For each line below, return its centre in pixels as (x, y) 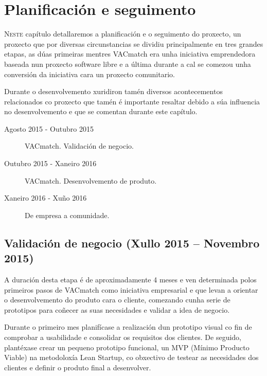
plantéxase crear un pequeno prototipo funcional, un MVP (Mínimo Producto (127, 347)
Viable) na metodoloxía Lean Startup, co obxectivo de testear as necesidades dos (131, 357)
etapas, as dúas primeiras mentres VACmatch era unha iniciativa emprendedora (130, 54)
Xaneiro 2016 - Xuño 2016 (46, 198)
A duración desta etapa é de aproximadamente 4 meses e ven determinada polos (130, 280)
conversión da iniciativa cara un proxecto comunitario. (90, 74)
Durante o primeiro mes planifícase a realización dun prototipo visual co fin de (128, 327)
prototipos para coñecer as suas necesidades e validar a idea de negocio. (117, 309)
